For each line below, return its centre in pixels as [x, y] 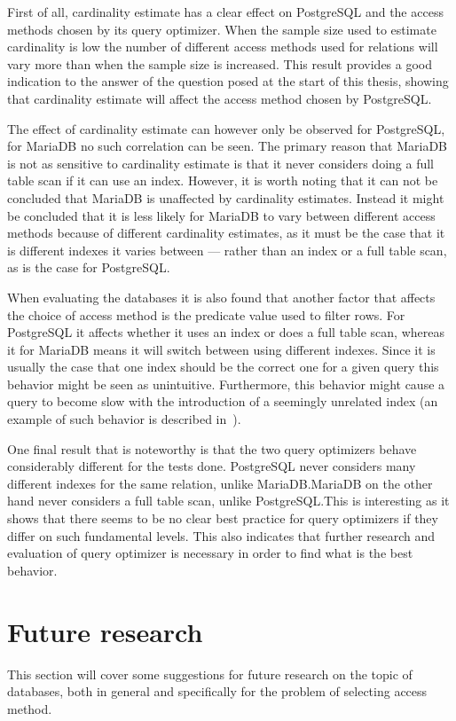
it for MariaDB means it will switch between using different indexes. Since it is [221, 349]
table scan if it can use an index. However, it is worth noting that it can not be [223, 180]
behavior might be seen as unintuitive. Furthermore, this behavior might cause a [226, 384]
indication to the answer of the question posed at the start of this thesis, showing [228, 81]
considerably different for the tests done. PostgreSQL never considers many [212, 466]
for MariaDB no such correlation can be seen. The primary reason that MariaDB [227, 146]
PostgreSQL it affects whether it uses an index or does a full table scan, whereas [226, 332]
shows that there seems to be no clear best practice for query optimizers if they [223, 518]
